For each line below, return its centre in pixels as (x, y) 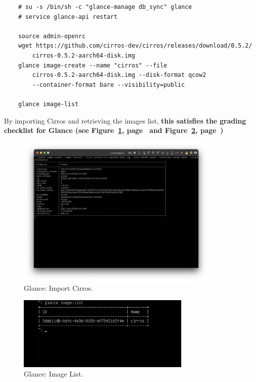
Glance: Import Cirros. (58, 288)
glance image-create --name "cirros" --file (93, 65)
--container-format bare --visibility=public (109, 85)
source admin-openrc (52, 36)
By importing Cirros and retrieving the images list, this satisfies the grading (125, 120)
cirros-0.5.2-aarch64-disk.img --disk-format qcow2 (119, 75)
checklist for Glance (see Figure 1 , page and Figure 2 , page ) (114, 130)
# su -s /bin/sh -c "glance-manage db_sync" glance (105, 7)
